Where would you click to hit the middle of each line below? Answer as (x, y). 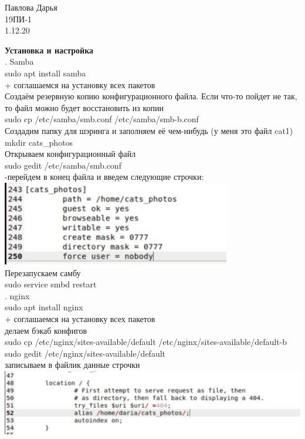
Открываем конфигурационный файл (70, 154)
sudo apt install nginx (44, 307)
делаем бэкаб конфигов (46, 330)
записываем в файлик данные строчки (72, 365)
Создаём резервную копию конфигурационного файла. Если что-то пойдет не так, (151, 96)
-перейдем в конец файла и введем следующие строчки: (104, 177)
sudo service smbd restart (51, 284)
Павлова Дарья (31, 7)
